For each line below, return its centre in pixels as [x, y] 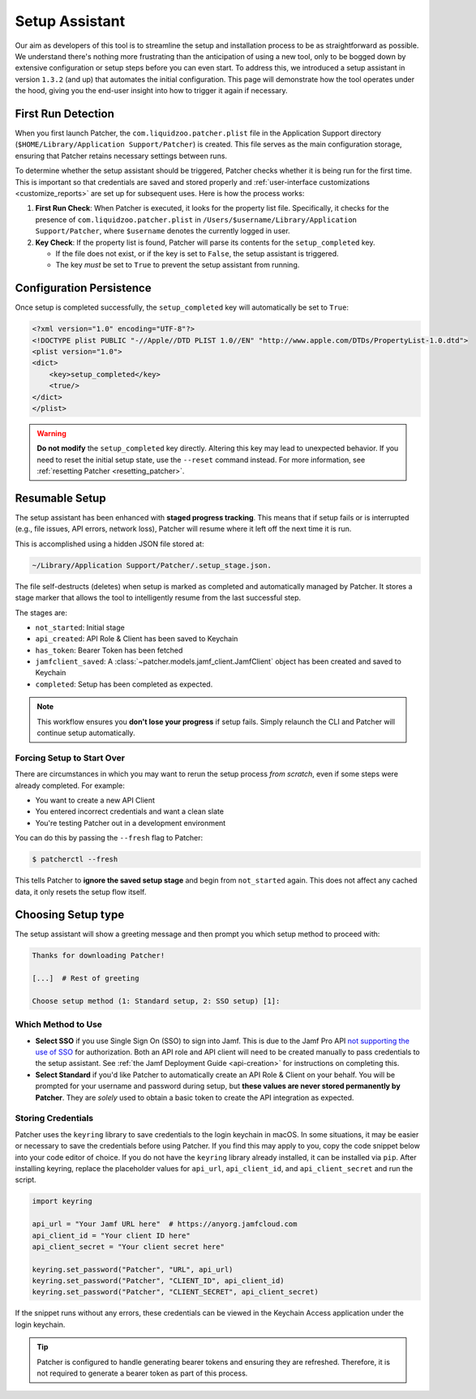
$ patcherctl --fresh [75, 860]
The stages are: [41, 613]
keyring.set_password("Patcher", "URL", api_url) [133, 1269]
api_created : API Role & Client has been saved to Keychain [137, 639]
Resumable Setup [60, 498]
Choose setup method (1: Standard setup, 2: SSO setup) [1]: [156, 1001]
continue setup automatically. [86, 733]
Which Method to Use [59, 1025]
